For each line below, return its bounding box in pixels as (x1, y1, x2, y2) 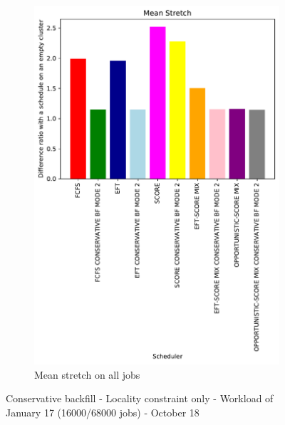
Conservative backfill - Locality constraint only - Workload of (6, 391, 274, 406)
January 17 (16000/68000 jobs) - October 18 (6, 404, 199, 419)
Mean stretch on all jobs (34, 367, 140, 382)
